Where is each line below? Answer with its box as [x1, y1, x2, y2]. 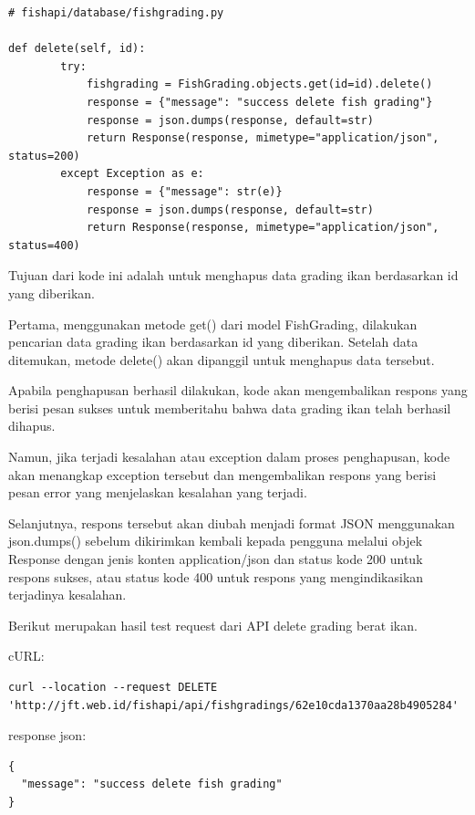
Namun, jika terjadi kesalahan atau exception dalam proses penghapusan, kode [8, 447, 450, 466]
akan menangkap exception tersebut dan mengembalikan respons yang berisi [8, 465, 437, 484]
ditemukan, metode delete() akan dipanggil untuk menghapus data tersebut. [8, 350, 435, 369]
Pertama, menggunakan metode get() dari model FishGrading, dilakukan [8, 314, 418, 333]
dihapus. [8, 416, 56, 435]
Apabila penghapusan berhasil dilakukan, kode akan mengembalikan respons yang [8, 381, 468, 400]
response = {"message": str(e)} [86, 184, 283, 198]
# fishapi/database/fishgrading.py [8, 6, 224, 19]
